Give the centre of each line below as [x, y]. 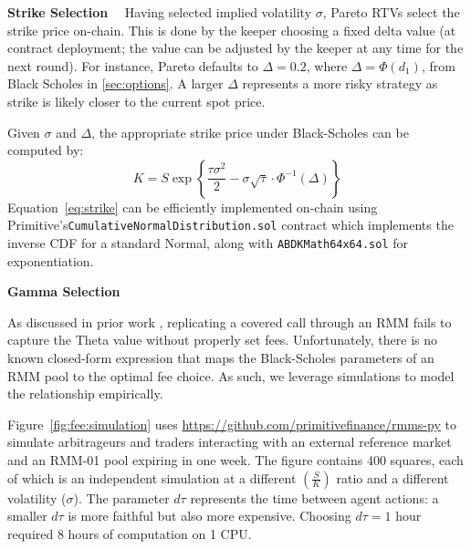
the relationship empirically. [85, 394]
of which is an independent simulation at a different [152, 477]
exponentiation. [51, 260]
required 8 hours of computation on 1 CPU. [130, 533]
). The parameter [121, 497]
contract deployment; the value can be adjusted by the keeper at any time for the [235, 48]
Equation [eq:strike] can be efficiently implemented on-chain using [193, 207]
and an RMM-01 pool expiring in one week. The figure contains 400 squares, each [235, 460]
